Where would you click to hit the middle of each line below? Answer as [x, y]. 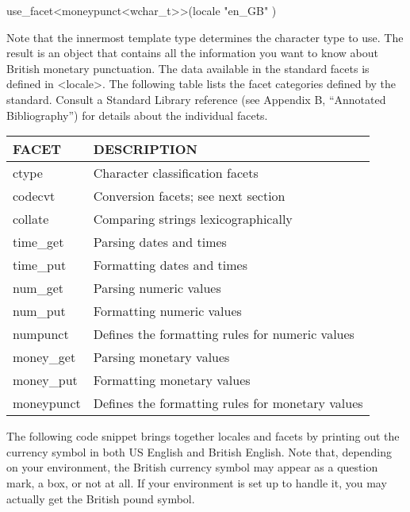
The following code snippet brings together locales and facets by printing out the [203, 436]
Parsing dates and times [160, 242]
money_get [44, 357]
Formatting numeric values [167, 311]
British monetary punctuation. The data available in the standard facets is [188, 68]
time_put [40, 265]
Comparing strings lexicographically [193, 219]
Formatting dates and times [171, 265]
